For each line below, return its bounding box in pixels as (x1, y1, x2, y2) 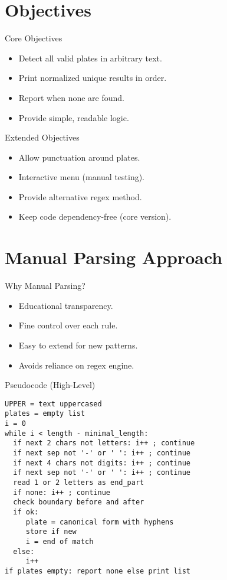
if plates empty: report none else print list (5, 566, 190, 575)
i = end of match (25, 537, 94, 546)
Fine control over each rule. (18, 319, 118, 331)
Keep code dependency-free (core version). (18, 210, 172, 223)
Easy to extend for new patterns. (18, 338, 138, 351)
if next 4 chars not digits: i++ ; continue (13, 458, 190, 467)
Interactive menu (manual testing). (18, 171, 145, 183)
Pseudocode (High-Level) (5, 379, 96, 391)
